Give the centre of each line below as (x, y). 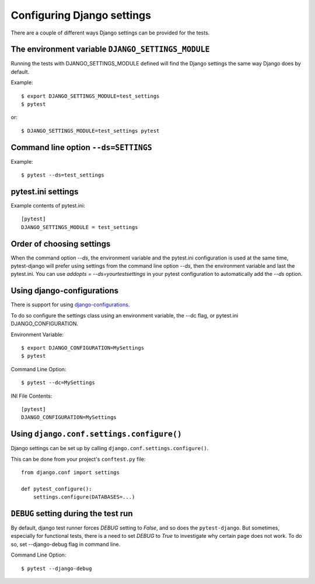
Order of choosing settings (61, 243)
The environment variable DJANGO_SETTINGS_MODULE (110, 49)
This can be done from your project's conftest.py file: (78, 459)
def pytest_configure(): (57, 489)
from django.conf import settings (70, 472)
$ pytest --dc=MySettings (58, 383)
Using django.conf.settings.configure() (96, 434)
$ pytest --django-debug (57, 568)
